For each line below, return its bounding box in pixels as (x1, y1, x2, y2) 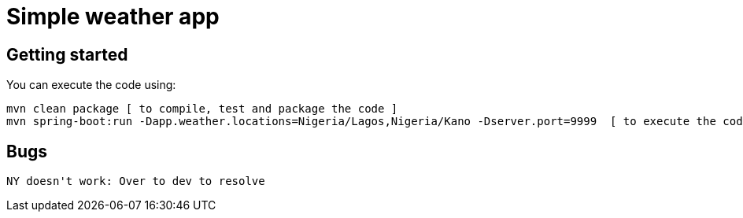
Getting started (6, 44, 128, 65)
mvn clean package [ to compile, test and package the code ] (6, 102, 398, 116)
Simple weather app (6, 3, 220, 30)
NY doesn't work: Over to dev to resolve (6, 175, 265, 188)
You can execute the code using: (6, 78, 176, 92)
